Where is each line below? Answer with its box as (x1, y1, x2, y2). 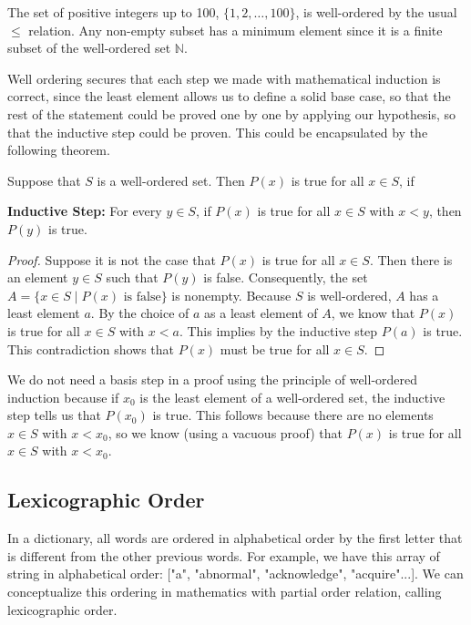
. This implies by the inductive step (179, 321, 378, 340)
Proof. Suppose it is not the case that (7, 250, 216, 269)
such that (106, 268, 159, 287)
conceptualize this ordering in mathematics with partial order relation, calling (7, 582, 442, 601)
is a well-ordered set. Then (97, 170, 245, 190)
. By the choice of (90, 303, 189, 323)
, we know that (331, 303, 415, 323)
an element (7, 268, 68, 287)
